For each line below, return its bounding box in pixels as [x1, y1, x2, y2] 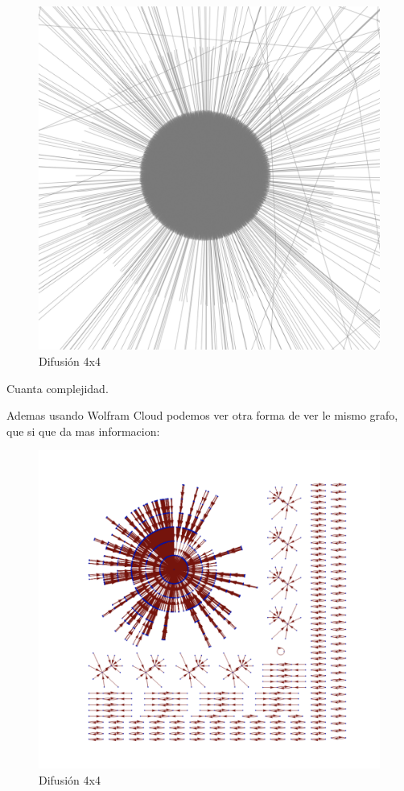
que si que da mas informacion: [6, 422, 160, 439]
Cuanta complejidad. [6, 379, 109, 396]
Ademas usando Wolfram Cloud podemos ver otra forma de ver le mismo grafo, [6, 407, 398, 424]
